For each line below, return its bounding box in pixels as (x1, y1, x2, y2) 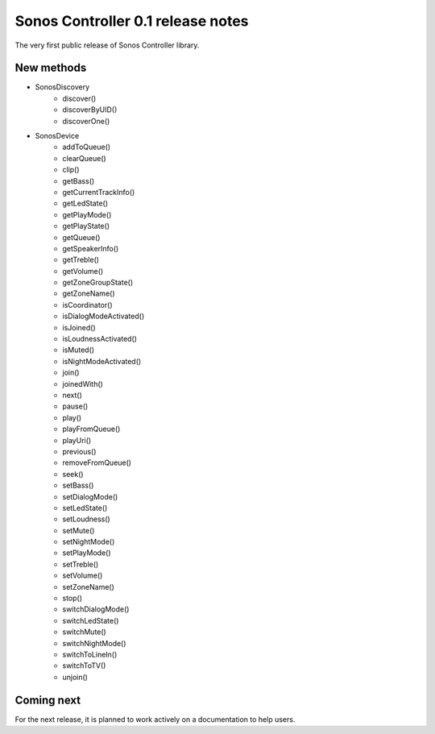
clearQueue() (62, 153, 106, 163)
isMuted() (62, 345, 95, 355)
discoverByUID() (62, 105, 118, 114)
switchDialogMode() (62, 604, 130, 614)
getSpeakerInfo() (62, 243, 119, 253)
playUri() (62, 435, 92, 445)
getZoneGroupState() (62, 278, 133, 288)
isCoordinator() (62, 300, 113, 309)
